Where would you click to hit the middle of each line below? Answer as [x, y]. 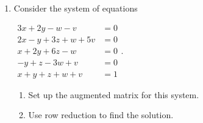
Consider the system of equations [76, 8]
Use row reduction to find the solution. [101, 115]
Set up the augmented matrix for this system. [114, 94]
